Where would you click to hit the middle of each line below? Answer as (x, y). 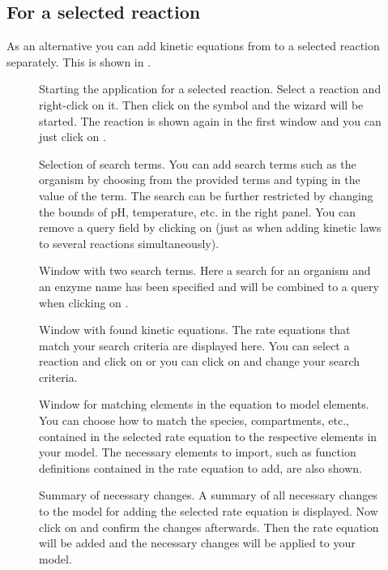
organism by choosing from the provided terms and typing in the (200, 180)
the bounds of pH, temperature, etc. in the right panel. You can (198, 211)
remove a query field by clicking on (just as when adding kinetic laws (210, 227)
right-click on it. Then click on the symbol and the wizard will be (201, 104)
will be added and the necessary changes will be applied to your (197, 543)
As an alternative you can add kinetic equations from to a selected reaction (193, 46)
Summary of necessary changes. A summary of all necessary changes (208, 495)
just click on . (72, 137)
